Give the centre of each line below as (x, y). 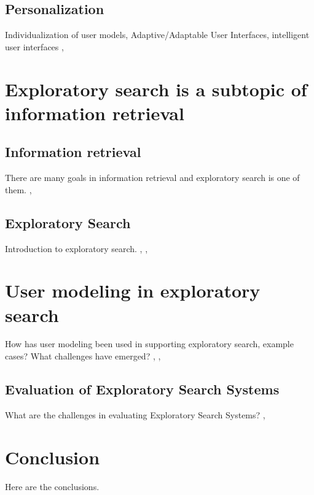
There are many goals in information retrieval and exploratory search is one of (152, 178)
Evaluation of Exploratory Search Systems (142, 389)
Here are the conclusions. (52, 486)
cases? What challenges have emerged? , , (83, 356)
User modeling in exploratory (133, 290)
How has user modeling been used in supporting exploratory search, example (149, 344)
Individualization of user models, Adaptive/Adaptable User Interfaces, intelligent (157, 35)
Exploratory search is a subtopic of (156, 89)
